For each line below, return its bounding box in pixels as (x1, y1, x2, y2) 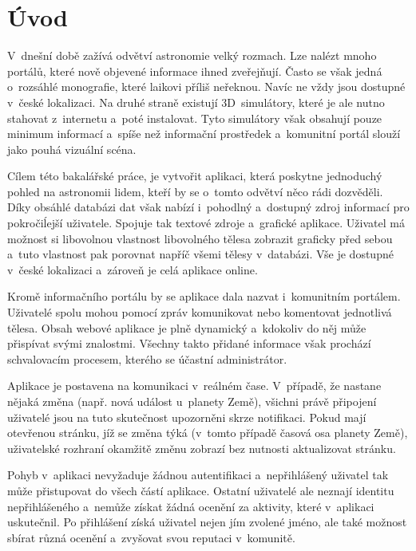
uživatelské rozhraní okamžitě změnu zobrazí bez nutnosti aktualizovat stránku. (7, 439, 396, 456)
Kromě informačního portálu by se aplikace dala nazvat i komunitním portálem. (7, 288, 401, 305)
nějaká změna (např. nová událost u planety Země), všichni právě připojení (7, 393, 377, 409)
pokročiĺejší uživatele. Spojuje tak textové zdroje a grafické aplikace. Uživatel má (7, 214, 405, 231)
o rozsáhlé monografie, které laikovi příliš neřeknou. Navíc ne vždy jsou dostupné (7, 78, 406, 95)
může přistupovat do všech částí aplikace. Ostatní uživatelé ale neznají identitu (7, 482, 394, 498)
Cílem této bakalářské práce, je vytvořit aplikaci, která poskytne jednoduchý (7, 167, 382, 184)
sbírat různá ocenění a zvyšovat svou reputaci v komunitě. (7, 529, 295, 545)
